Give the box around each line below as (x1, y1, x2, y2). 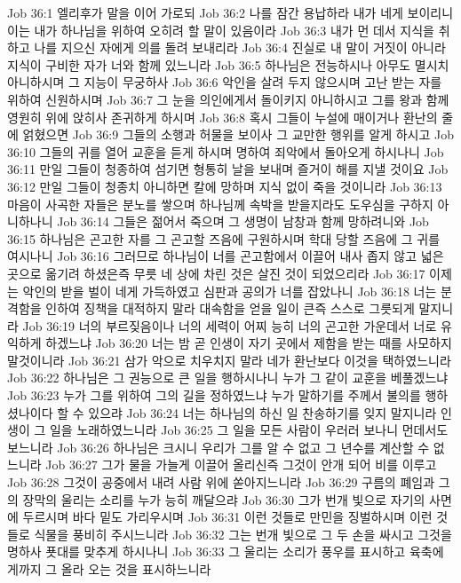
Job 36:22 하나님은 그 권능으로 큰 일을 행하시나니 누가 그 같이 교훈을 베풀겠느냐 (7, 368, 449, 387)
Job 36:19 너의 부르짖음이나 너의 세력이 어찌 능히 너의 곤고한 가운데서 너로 (22, 316, 437, 335)
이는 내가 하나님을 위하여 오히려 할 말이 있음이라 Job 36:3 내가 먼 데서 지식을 (7, 20, 434, 39)
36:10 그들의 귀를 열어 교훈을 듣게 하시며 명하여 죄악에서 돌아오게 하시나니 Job (7, 142, 444, 161)
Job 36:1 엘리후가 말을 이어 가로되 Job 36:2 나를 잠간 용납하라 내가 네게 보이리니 (7, 4, 454, 21)
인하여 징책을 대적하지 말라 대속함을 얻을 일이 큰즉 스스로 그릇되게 (45, 299, 415, 318)
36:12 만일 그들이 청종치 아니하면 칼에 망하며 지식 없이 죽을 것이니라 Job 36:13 (7, 177, 442, 195)
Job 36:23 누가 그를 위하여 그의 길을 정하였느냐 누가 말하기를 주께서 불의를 (7, 386, 421, 405)
